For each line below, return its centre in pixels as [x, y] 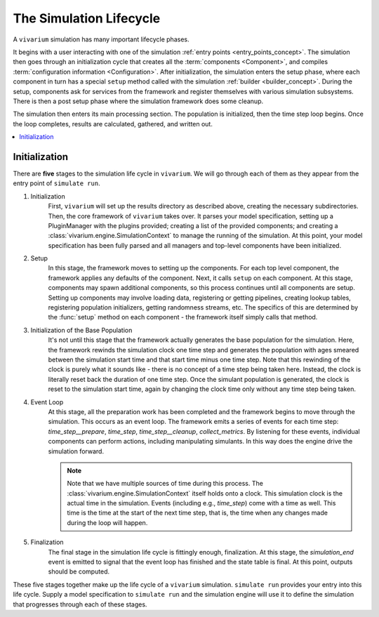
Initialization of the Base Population [81, 330]
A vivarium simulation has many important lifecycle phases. [101, 39]
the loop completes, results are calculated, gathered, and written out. [113, 124]
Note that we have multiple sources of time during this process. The [165, 484]
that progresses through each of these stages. [80, 604]
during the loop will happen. [107, 522]
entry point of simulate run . [57, 183]
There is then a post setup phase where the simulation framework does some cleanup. [138, 101]
